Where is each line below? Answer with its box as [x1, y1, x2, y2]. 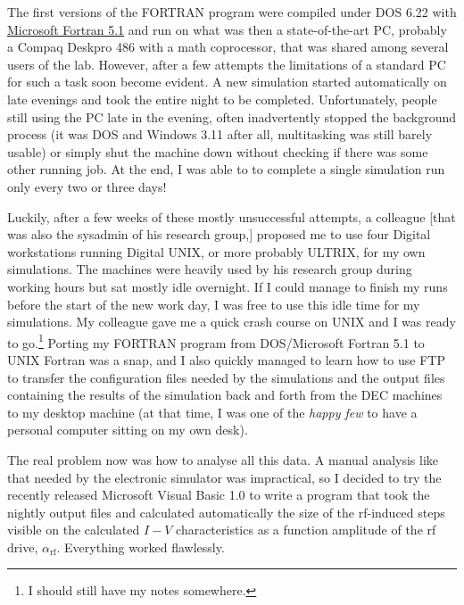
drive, [7, 537, 38, 556]
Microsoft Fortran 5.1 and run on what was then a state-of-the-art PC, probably [7, 20, 447, 38]
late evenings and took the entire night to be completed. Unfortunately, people [7, 89, 437, 108]
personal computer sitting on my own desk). [7, 420, 248, 439]
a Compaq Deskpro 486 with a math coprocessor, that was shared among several [7, 37, 449, 56]
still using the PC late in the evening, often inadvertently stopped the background [7, 107, 456, 126]
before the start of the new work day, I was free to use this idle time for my [7, 294, 420, 313]
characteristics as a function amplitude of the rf [176, 520, 436, 539]
